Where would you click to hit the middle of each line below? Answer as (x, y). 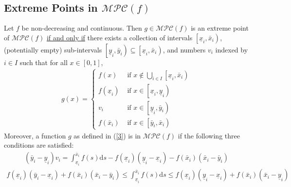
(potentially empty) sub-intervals (53, 49)
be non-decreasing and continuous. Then (82, 28)
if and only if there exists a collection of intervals (119, 37)
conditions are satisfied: (39, 145)
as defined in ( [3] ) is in (107, 135)
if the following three (209, 135)
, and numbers (184, 49)
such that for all (44, 62)
